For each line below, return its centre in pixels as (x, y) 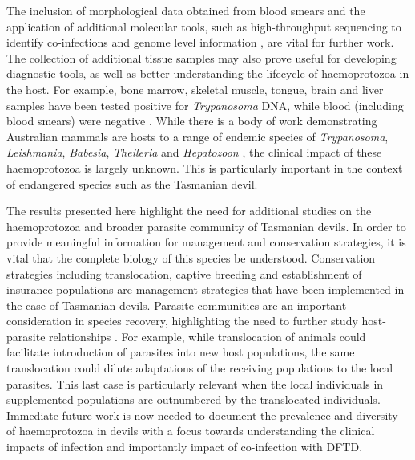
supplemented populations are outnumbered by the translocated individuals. (193, 399)
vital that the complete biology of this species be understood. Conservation (191, 257)
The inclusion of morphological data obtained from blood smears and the (186, 10)
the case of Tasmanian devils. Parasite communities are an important (177, 305)
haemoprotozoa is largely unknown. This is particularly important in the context (205, 167)
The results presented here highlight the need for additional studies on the (189, 211)
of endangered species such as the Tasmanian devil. (132, 183)
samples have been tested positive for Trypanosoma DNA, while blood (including (205, 105)
